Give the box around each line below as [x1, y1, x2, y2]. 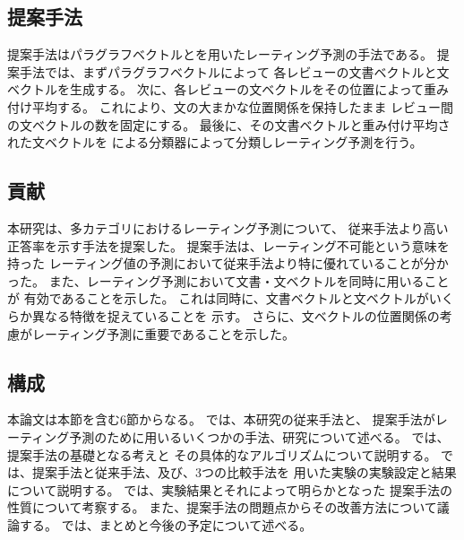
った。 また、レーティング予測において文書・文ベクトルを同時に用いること [7, 271, 450, 290]
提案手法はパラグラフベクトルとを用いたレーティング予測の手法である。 [7, 45, 434, 64]
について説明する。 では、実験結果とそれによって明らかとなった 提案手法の [7, 480, 452, 499]
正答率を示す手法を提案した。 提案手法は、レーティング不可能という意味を [7, 236, 450, 255]
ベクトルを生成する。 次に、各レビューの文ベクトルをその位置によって [7, 80, 425, 99]
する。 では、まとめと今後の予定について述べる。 [19, 515, 313, 534]
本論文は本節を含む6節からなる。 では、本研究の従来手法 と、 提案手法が [7, 410, 435, 429]
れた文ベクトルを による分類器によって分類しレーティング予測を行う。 [7, 133, 423, 152]
